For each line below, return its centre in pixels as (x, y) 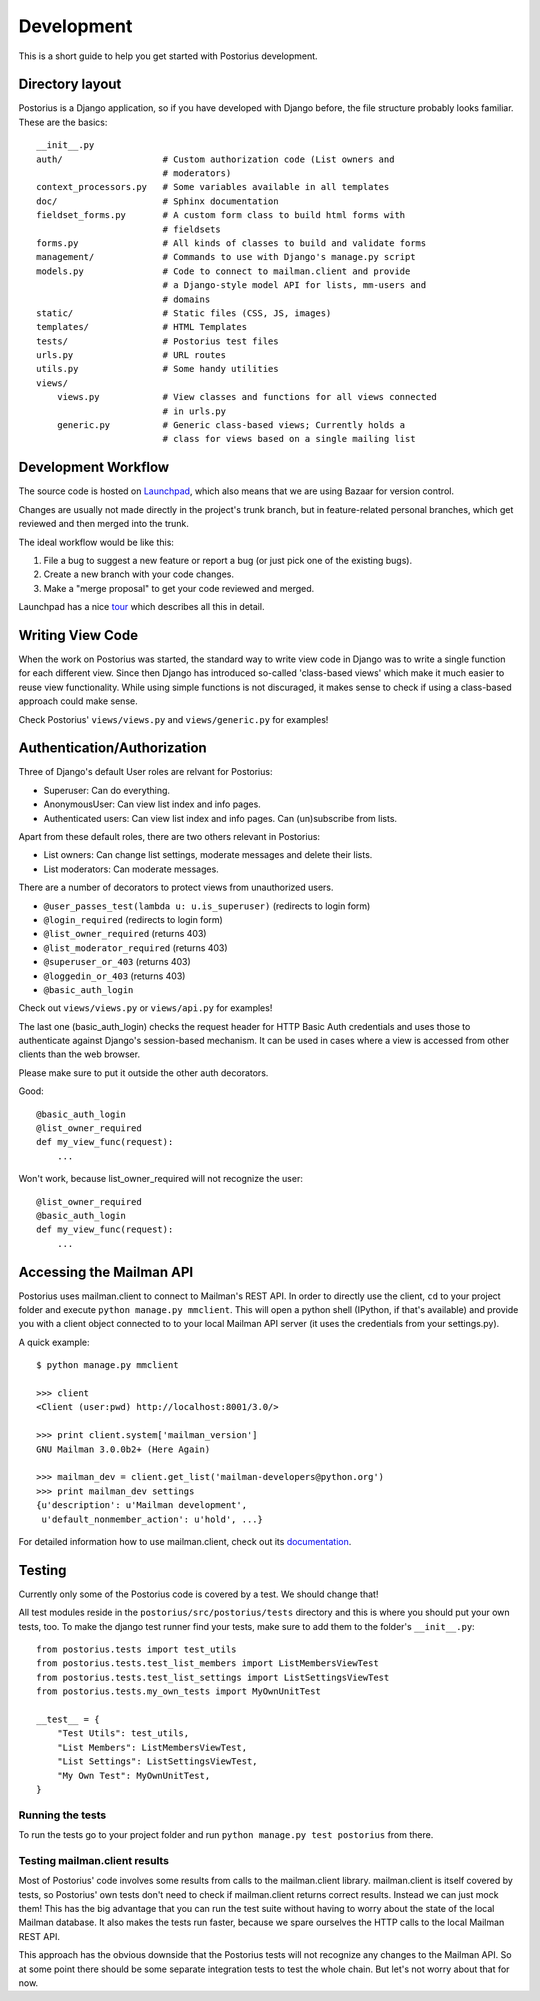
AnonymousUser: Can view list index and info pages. (152, 804)
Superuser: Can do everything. (106, 790)
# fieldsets (192, 229)
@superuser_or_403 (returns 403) (117, 962)
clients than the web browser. (79, 1054)
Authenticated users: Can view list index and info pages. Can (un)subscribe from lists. (220, 818)
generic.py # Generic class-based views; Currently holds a (231, 425)
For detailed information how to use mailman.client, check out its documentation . (185, 1541)
